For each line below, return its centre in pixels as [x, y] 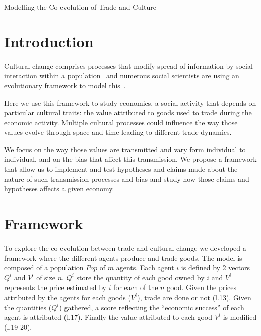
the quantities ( [28, 307]
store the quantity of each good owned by [140, 277]
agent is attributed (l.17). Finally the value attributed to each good [108, 317]
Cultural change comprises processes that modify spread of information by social [128, 65]
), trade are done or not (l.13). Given [194, 297]
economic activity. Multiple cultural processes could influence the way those [121, 122]
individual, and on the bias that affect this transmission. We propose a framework [130, 159]
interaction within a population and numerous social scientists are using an [122, 76]
